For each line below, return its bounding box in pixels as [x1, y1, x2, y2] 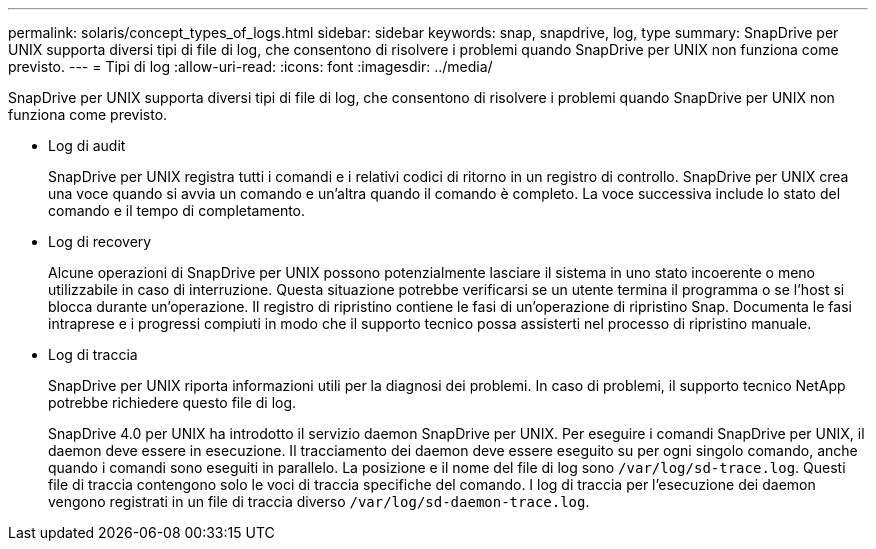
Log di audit [48, 137, 126, 154]
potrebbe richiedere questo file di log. [48, 394, 297, 411]
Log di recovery [48, 233, 152, 250]
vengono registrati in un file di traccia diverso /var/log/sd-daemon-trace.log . [48, 493, 590, 510]
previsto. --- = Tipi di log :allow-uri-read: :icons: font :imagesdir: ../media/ [8, 58, 493, 75]
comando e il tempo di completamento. [48, 202, 306, 219]
